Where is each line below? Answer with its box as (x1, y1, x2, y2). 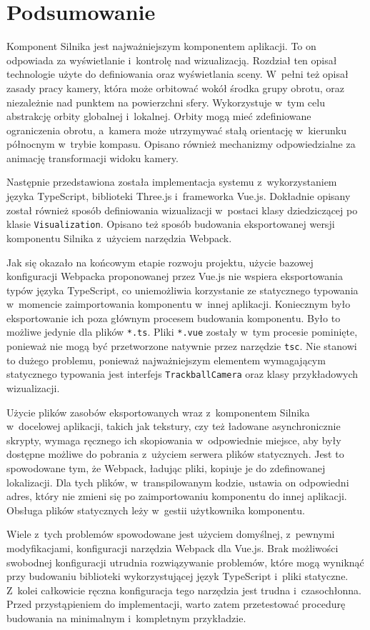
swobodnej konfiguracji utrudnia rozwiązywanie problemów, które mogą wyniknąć (6, 554, 364, 569)
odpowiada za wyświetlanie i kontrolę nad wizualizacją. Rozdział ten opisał (6, 52, 337, 67)
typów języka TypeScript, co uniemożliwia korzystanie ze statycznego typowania (6, 282, 359, 297)
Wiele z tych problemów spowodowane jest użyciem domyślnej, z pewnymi (6, 526, 335, 541)
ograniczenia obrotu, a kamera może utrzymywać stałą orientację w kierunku (6, 122, 346, 137)
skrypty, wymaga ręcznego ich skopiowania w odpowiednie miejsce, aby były (6, 432, 341, 447)
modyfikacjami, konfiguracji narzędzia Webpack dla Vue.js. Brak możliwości (6, 540, 339, 555)
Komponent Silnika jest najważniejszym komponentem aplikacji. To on (6, 39, 316, 54)
